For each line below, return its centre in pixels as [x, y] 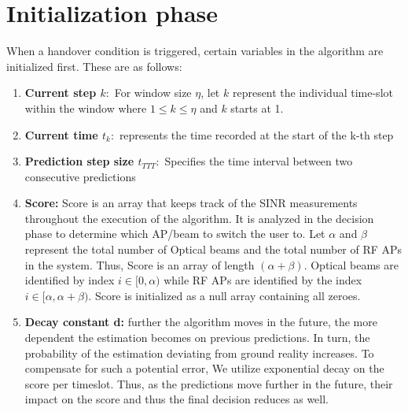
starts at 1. [257, 108]
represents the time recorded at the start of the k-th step [256, 134]
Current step [61, 93]
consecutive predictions [80, 176]
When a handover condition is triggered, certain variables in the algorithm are [195, 51]
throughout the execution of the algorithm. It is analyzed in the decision [199, 218]
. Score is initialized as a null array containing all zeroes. [224, 295]
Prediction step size [79, 161]
